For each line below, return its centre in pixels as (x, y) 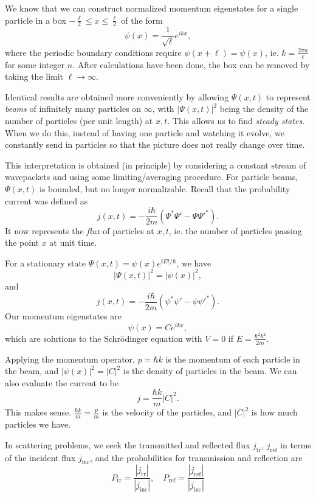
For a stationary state (46, 262)
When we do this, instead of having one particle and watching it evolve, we (145, 132)
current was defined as (46, 200)
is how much (274, 412)
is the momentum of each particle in (233, 359)
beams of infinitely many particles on (73, 109)
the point (22, 242)
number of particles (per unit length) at (79, 121)
